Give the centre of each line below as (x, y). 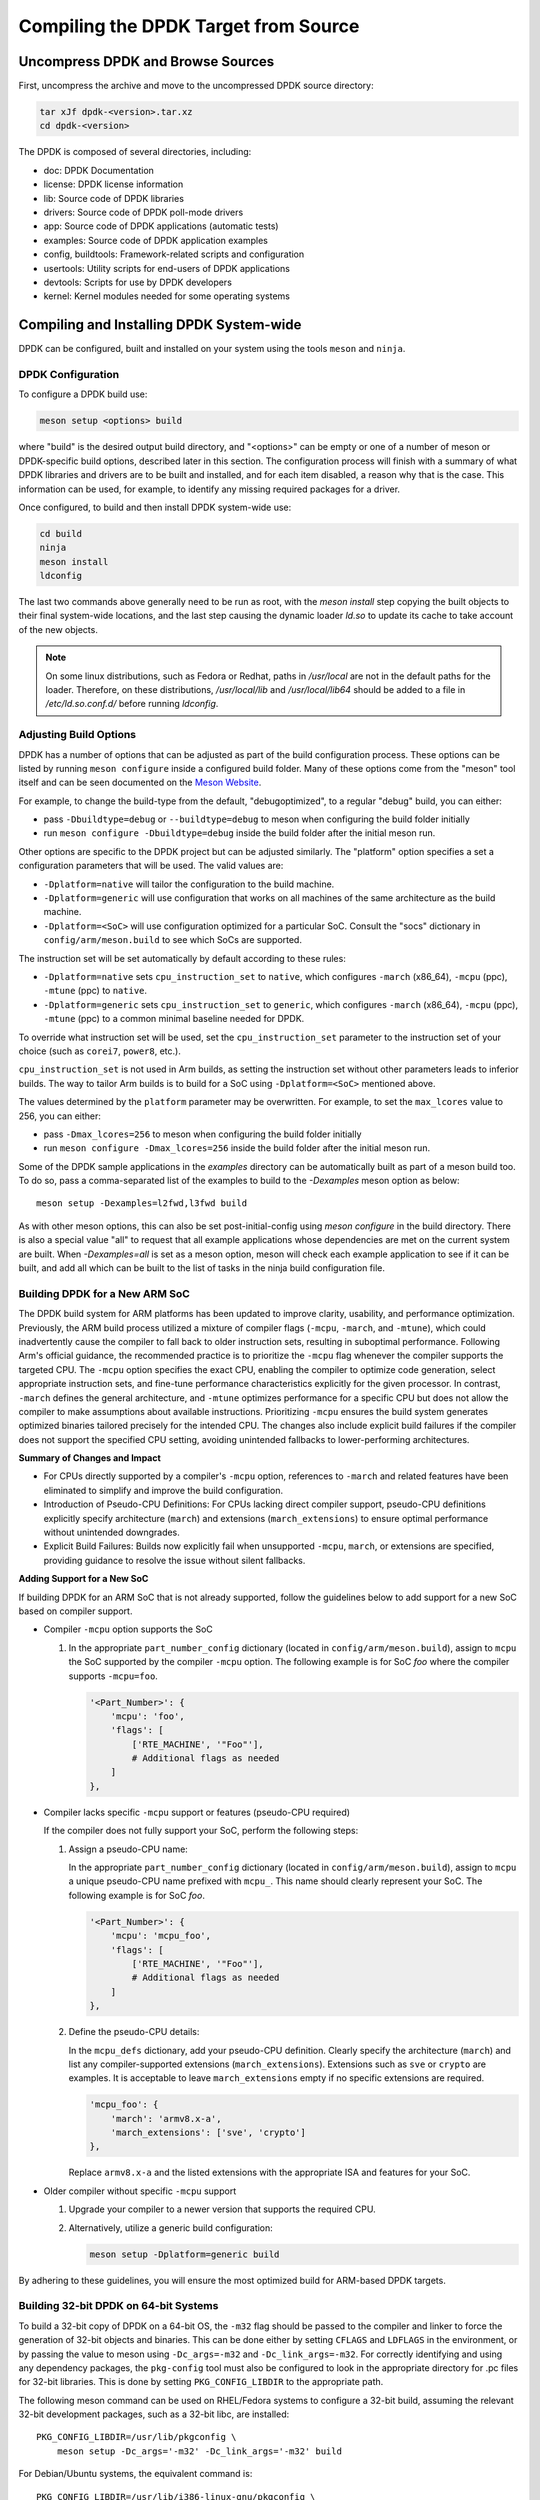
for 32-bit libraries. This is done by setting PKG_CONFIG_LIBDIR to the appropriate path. (201, 2382)
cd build (61, 533)
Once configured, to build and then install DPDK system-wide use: (155, 507)
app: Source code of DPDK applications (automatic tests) (161, 226)
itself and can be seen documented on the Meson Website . (140, 782)
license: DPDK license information (113, 184)
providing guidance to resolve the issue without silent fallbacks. (174, 1560)
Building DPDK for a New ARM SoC (104, 1293)
